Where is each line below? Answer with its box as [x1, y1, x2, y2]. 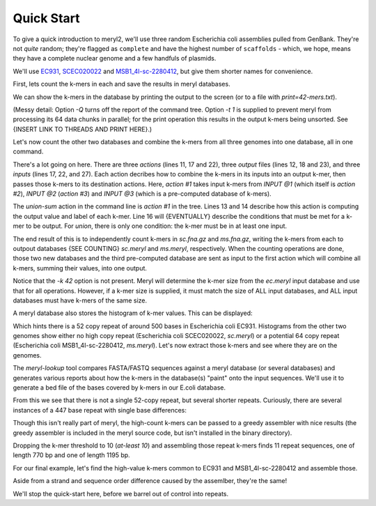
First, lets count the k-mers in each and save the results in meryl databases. [13, 80, 230, 89]
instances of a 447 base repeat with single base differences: [13, 406, 187, 414]
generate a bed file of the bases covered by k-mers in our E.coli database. [13, 383, 226, 392]
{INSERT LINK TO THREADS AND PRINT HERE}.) [13, 125, 152, 133]
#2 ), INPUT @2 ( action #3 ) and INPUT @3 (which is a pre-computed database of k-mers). [13, 190, 272, 198]
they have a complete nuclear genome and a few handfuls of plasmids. [13, 54, 217, 63]
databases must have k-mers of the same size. [13, 296, 148, 305]
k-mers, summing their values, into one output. [13, 263, 148, 272]
